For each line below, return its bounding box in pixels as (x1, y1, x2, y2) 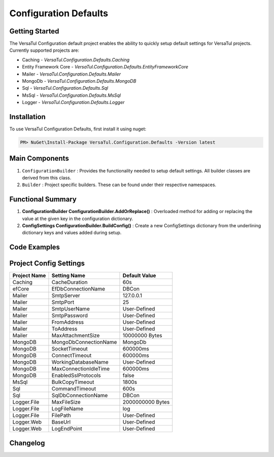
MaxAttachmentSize (51, 332, 100, 339)
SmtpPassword (51, 312, 88, 319)
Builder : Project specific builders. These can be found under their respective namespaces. (22, 182, 217, 188)
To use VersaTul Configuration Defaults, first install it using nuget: (9, 126, 147, 132)
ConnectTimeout (51, 352, 92, 359)
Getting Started (9, 27, 59, 36)
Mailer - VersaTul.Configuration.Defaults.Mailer (22, 71, 121, 77)
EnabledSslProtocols (51, 372, 101, 379)
